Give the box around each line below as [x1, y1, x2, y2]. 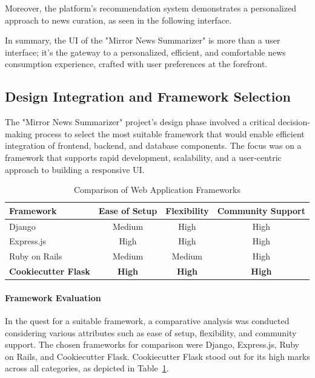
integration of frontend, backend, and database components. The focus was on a [5, 139, 302, 152]
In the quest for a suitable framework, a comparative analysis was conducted [5, 314, 290, 327]
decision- [277, 116, 310, 128]
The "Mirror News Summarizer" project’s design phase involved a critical [5, 116, 276, 128]
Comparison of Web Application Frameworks [73, 183, 241, 196]
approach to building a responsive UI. [5, 163, 145, 175]
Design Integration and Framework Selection [5, 87, 291, 106]
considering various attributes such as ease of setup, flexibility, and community [5, 326, 297, 339]
